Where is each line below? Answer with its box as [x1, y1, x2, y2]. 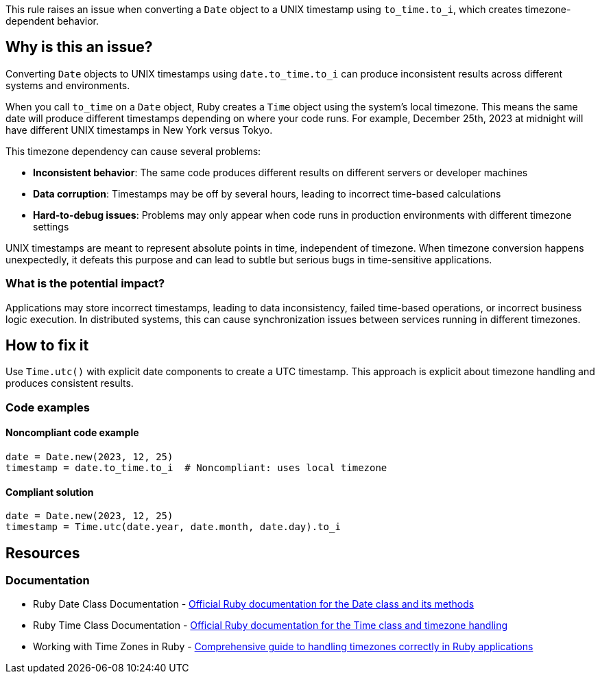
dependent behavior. [5, 15, 99, 27]
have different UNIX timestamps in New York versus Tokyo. [5, 123, 273, 136]
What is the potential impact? [5, 276, 165, 291]
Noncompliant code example [5, 427, 139, 439]
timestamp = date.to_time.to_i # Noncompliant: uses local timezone [5, 462, 387, 474]
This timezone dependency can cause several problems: [5, 145, 261, 157]
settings [33, 220, 69, 233]
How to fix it [5, 337, 89, 355]
